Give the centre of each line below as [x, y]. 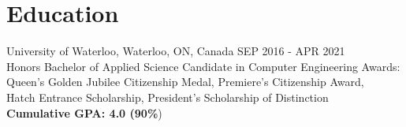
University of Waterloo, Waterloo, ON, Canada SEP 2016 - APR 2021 [176, 51]
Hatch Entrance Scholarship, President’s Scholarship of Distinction [168, 97]
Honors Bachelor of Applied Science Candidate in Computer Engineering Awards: [203, 66]
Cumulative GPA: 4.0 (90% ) [84, 112]
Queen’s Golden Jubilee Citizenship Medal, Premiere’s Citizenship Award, [185, 82]
